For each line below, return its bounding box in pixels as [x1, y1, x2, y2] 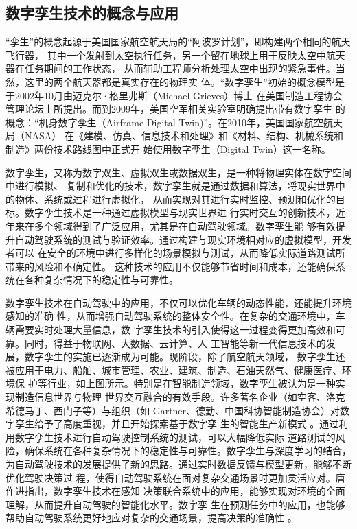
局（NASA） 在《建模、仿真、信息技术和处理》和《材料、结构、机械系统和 [5, 128, 343, 143]
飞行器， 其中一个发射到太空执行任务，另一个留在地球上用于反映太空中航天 [5, 47, 345, 62]
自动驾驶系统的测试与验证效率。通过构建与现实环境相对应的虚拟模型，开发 [14, 232, 352, 246]
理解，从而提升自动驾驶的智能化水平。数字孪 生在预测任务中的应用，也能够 [5, 497, 345, 511]
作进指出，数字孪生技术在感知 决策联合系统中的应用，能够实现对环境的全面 [5, 484, 345, 498]
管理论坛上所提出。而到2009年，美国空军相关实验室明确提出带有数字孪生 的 [5, 102, 345, 116]
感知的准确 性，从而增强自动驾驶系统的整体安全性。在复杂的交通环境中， [5, 309, 336, 323]
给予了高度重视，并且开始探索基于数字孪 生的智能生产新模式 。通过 [34, 416, 339, 431]
